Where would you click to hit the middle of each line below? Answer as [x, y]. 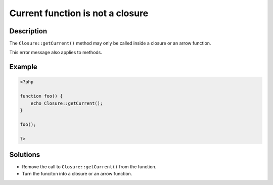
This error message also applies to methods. [56, 53]
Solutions [25, 154]
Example [23, 67]
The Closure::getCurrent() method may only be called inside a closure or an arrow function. [110, 43]
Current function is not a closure [79, 13]
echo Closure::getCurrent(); [67, 103]
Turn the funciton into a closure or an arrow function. [77, 174]
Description [28, 31]
